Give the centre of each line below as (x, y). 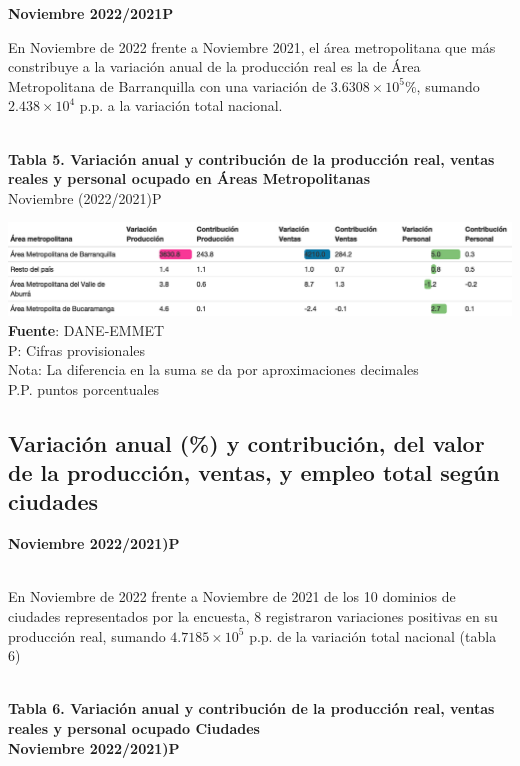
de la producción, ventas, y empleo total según (254, 472)
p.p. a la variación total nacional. (181, 105)
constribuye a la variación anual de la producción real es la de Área (214, 66)
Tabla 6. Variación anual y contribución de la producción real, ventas (251, 708)
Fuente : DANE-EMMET (86, 329)
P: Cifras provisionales (77, 349)
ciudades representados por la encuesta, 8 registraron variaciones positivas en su (253, 616)
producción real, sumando (87, 635)
